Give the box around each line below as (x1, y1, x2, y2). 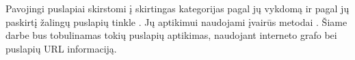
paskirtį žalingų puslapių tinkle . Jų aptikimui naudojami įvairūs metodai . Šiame (5, 14, 347, 29)
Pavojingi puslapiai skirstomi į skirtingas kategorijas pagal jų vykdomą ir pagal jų (5, 1, 350, 15)
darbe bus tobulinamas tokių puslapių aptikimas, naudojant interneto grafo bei (5, 28, 337, 42)
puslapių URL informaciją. (5, 41, 117, 55)
